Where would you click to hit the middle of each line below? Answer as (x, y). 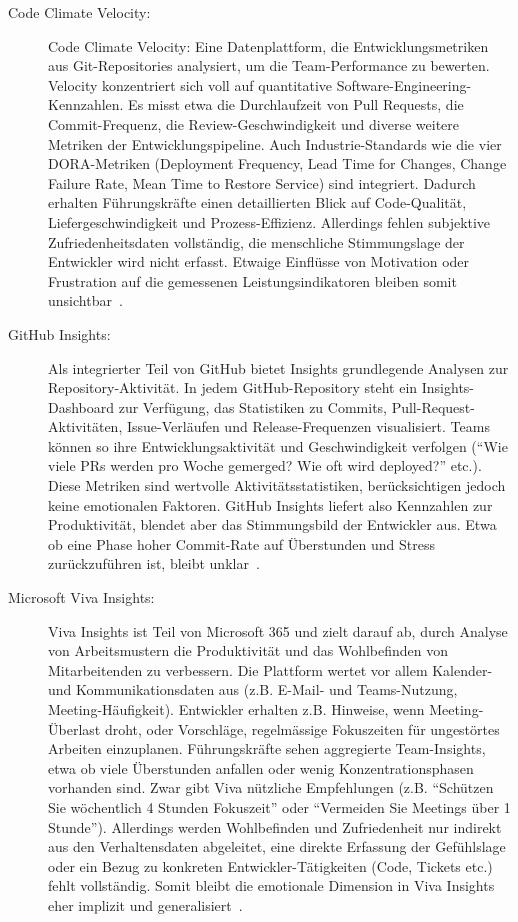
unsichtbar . (85, 300)
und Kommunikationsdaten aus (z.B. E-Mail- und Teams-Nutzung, (253, 689)
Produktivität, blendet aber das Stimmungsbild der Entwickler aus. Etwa (272, 524)
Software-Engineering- (404, 84)
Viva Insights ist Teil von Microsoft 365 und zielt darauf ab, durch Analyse (278, 630)
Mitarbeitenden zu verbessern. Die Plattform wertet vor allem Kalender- (270, 669)
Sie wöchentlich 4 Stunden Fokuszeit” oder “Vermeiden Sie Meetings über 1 (279, 806)
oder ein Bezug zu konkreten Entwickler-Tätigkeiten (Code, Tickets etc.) (270, 865)
